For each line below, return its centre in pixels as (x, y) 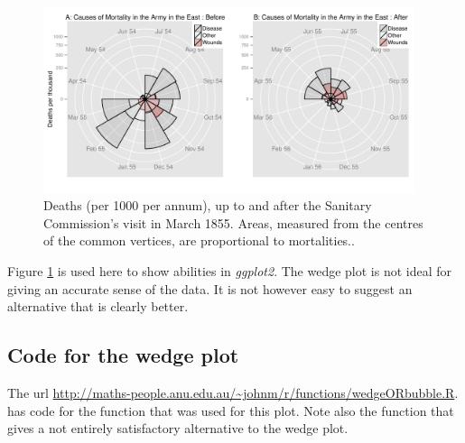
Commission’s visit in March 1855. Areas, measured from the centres (233, 222)
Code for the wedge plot (123, 355)
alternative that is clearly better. (98, 306)
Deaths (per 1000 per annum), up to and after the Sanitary (208, 205)
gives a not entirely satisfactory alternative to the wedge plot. (178, 428)
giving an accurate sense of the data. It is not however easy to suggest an (210, 288)
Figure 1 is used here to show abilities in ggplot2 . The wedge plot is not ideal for (230, 271)
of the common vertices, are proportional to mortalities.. (199, 240)
